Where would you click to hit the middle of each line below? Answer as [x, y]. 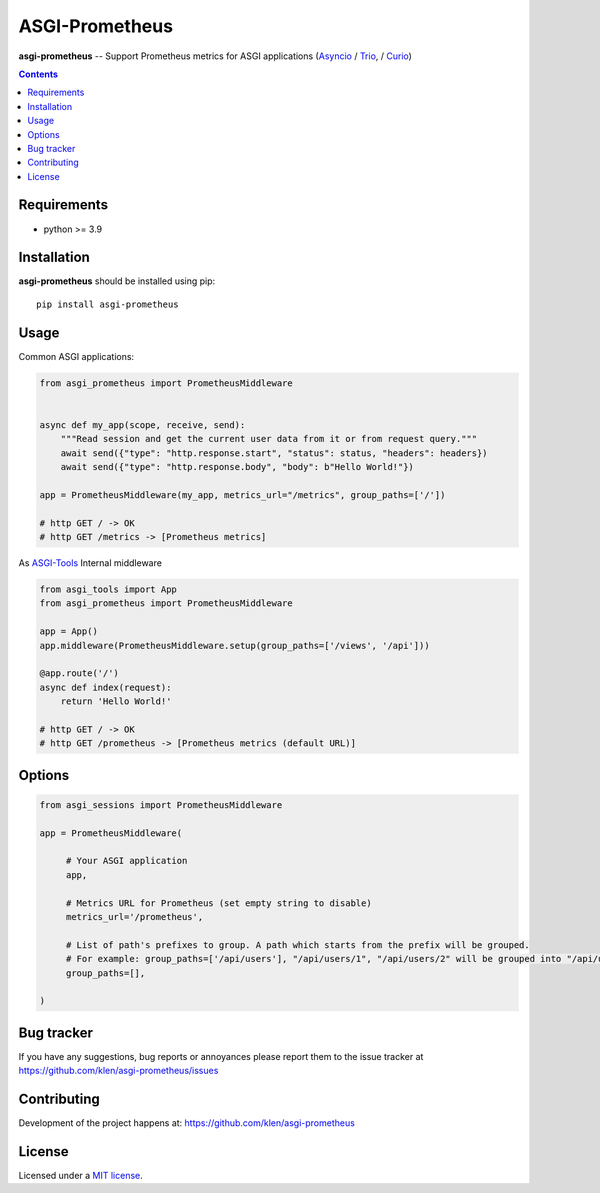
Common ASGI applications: [76, 356]
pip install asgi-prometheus [107, 304]
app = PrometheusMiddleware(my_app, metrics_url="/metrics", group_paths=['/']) [242, 494]
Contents [38, 74]
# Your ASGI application [126, 861]
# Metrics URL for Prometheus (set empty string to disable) [218, 903]
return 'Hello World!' [116, 701]
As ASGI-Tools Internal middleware [90, 563]
